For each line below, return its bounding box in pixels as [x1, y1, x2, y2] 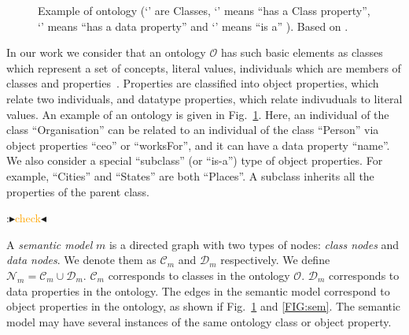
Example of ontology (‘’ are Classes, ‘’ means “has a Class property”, [38, 2, 370, 18]
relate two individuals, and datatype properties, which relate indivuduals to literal [6, 90, 403, 106]
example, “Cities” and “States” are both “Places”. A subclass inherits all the [6, 167, 374, 184]
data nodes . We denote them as [6, 251, 157, 268]
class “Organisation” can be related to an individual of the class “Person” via [6, 121, 379, 138]
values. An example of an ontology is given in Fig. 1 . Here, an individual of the [6, 106, 389, 122]
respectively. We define [220, 251, 330, 268]
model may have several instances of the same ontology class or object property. [6, 313, 392, 329]
